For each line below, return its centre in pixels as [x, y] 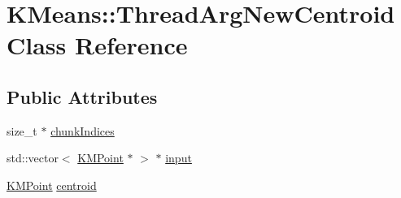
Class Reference [97, 45]
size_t [22, 130]
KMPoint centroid [52, 185]
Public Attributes [82, 96]
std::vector [33, 158]
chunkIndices [83, 130]
